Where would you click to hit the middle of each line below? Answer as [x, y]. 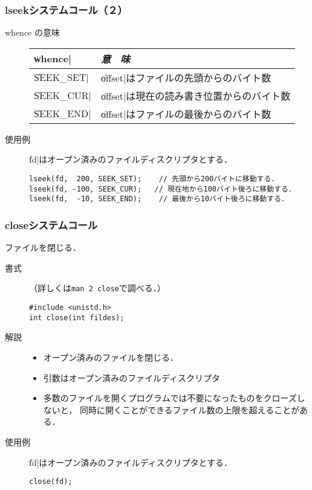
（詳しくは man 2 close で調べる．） [97, 288]
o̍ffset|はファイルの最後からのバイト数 [186, 114]
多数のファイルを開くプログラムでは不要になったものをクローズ [170, 398]
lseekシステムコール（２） [66, 9]
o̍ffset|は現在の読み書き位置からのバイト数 [196, 95]
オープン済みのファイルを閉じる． [111, 357]
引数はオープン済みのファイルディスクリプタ [132, 377]
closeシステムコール [51, 224]
